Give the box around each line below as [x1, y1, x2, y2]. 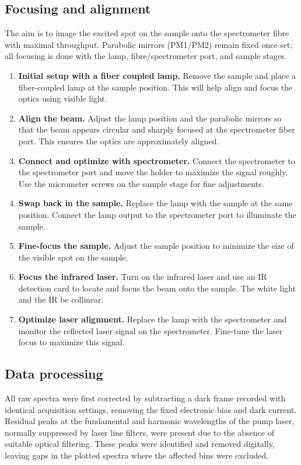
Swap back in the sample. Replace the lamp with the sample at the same [18, 197, 293, 209]
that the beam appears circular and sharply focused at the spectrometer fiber [18, 123, 295, 136]
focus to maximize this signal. [18, 336, 125, 348]
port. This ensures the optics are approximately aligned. [18, 134, 219, 147]
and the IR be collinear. [18, 293, 104, 306]
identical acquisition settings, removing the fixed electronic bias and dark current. [5, 403, 297, 415]
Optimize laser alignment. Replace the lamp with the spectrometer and [18, 313, 287, 325]
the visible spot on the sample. [18, 251, 128, 263]
